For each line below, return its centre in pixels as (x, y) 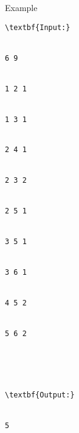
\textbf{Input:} (38, 27)
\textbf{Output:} (40, 395)
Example (21, 7)
